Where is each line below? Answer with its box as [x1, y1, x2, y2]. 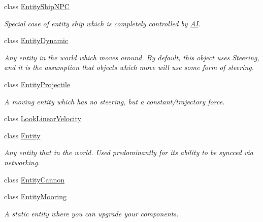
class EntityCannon [4, 174, 64, 184]
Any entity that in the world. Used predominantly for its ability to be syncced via [4, 147, 253, 158]
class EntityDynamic [4, 35, 69, 46]
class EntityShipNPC [4, 1, 70, 11]
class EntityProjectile [4, 79, 71, 89]
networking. [4, 157, 40, 167]
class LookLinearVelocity [4, 113, 81, 124]
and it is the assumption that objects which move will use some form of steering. [4, 62, 254, 72]
